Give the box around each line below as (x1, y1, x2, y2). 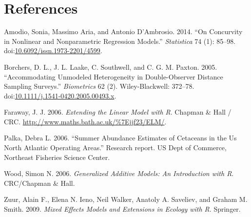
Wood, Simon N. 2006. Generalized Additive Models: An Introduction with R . (4, 168, 234, 178)
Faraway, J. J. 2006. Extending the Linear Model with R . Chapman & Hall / (4, 107, 232, 117)
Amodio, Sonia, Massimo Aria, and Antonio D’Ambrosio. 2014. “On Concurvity (4, 26, 243, 37)
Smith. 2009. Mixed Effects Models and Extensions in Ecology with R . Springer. (4, 204, 241, 214)
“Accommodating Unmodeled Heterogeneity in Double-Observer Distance (4, 71, 223, 81)
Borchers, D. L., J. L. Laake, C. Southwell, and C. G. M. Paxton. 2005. (4, 61, 217, 72)
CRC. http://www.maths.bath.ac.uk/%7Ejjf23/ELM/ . (4, 116, 167, 126)
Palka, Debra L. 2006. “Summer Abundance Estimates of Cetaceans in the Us (4, 133, 237, 143)
